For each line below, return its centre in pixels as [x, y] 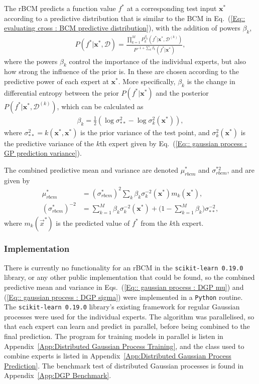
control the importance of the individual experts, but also [158, 61]
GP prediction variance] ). [43, 153]
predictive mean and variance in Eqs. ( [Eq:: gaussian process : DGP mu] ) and [124, 287]
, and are [241, 170]
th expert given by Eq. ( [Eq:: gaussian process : [173, 143]
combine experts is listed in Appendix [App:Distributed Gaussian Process [118, 356]
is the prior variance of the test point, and [145, 132]
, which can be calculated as [100, 106]
